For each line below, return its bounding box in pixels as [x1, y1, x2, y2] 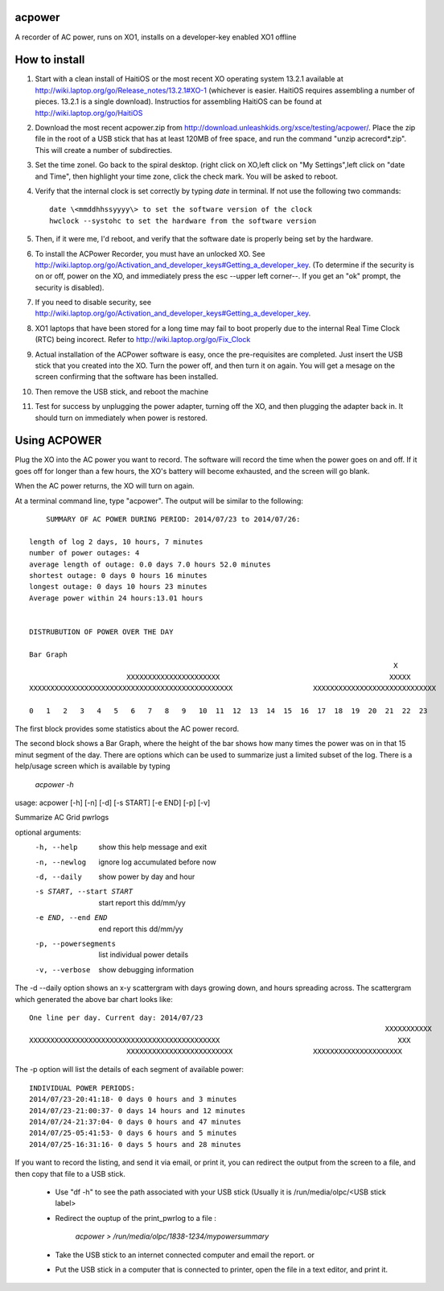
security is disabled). [35, 283, 105, 292]
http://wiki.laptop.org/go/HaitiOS [35, 108, 143, 118]
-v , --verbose [35, 965, 91, 974]
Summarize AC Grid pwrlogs [14, 813, 109, 823]
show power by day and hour [98, 872, 195, 881]
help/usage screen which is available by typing [14, 761, 171, 771]
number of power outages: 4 [29, 548, 140, 558]
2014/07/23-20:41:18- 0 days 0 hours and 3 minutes [29, 1095, 237, 1104]
